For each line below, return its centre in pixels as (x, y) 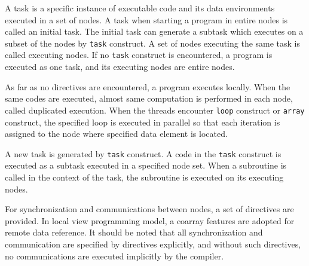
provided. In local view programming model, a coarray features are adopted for (150, 220)
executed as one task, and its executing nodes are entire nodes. (120, 67)
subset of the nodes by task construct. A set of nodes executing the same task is (153, 43)
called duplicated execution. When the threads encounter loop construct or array (155, 110)
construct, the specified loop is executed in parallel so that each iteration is (143, 122)
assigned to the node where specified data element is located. (116, 134)
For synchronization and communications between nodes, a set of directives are (149, 209)
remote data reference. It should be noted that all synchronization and (134, 232)
